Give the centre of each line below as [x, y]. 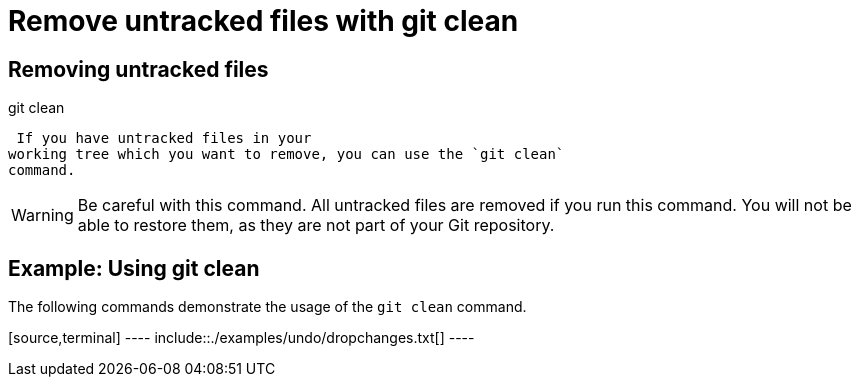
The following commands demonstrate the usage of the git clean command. [267, 307]
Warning [42, 215]
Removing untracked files [138, 69]
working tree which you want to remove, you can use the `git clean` [286, 154]
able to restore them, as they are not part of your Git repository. [316, 225]
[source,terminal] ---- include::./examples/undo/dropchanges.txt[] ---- [241, 338]
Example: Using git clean [134, 268]
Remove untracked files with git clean [263, 21]
